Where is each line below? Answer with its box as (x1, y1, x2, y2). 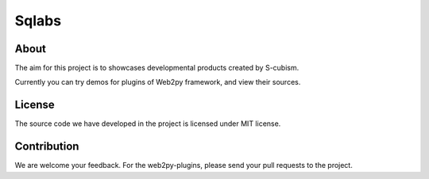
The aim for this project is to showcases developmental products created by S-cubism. (14, 63, 300, 73)
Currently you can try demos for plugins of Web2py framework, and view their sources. (14, 78, 301, 87)
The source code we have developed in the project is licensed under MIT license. (14, 119, 281, 128)
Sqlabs (14, 12, 62, 29)
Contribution (14, 139, 79, 154)
